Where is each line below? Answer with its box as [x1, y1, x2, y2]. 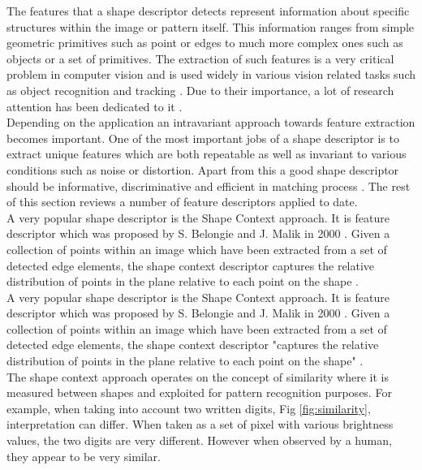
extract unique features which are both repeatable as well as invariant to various [6, 145, 407, 162]
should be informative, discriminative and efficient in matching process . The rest [6, 177, 411, 194]
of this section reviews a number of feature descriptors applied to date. [6, 193, 358, 210]
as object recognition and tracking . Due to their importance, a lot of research [6, 81, 394, 98]
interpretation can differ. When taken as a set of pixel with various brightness [6, 416, 394, 433]
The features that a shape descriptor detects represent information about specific [6, 2, 410, 19]
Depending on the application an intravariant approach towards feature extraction [6, 114, 416, 131]
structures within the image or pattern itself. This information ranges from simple [6, 18, 415, 35]
